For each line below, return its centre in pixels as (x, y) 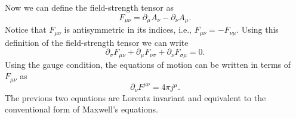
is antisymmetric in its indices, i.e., (128, 29)
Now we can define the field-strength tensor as (89, 7)
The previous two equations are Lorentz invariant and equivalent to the (135, 97)
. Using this (258, 29)
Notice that (26, 29)
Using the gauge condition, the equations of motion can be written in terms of (148, 64)
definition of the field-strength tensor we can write (97, 42)
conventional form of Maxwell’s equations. (81, 109)
